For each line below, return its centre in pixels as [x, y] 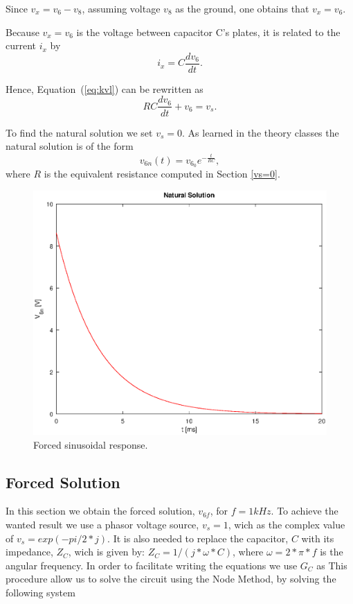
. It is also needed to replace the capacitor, [198, 538]
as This [332, 565]
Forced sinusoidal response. [91, 444]
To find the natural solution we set [79, 132]
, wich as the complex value [287, 524]
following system [40, 592]
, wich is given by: [106, 552]
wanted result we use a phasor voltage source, [102, 524]
